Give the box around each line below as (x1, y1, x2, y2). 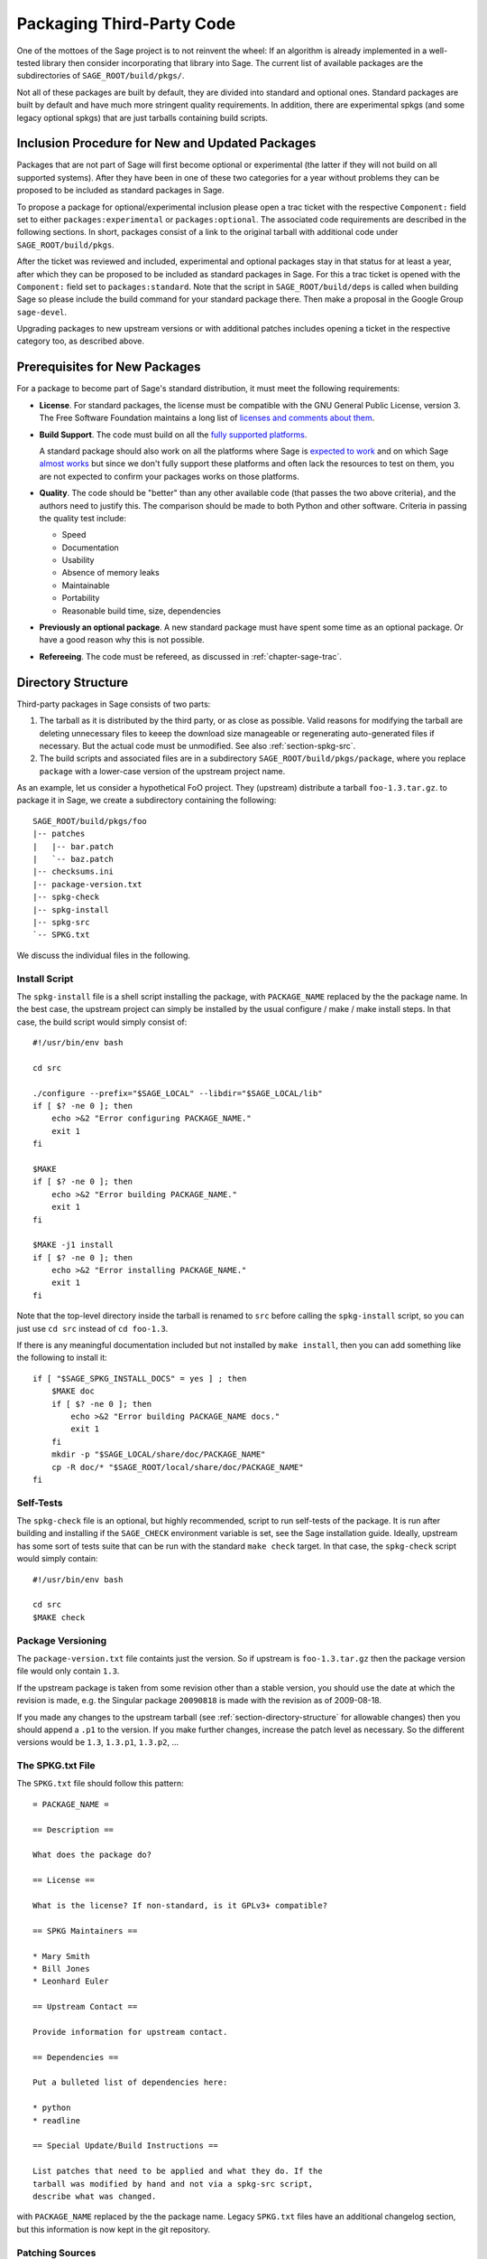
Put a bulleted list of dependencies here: (32, 2077, 228, 2087)
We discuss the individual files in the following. (16, 950, 191, 961)
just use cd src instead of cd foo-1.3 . (16, 1323, 169, 1334)
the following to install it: (16, 1352, 107, 1364)
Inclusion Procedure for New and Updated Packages (16, 136, 317, 151)
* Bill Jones (32, 1964, 90, 1973)
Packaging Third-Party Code (16, 14, 236, 33)
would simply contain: (16, 1553, 98, 1564)
